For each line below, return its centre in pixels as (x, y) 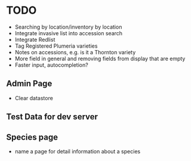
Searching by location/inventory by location (68, 27)
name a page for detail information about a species (78, 151)
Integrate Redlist (35, 39)
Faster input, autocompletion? (51, 65)
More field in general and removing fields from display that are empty (100, 58)
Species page (32, 137)
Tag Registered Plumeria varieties (56, 46)
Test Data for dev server (52, 117)
